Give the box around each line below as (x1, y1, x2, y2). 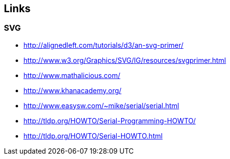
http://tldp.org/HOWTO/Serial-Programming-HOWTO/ (23, 116, 196, 125)
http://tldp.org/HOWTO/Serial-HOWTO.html (23, 131, 163, 140)
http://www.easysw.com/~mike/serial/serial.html (23, 101, 179, 110)
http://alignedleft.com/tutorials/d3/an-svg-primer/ (23, 40, 184, 49)
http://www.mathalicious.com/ (23, 71, 121, 79)
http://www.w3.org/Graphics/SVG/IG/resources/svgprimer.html (23, 56, 226, 64)
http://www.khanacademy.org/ (23, 86, 122, 95)
